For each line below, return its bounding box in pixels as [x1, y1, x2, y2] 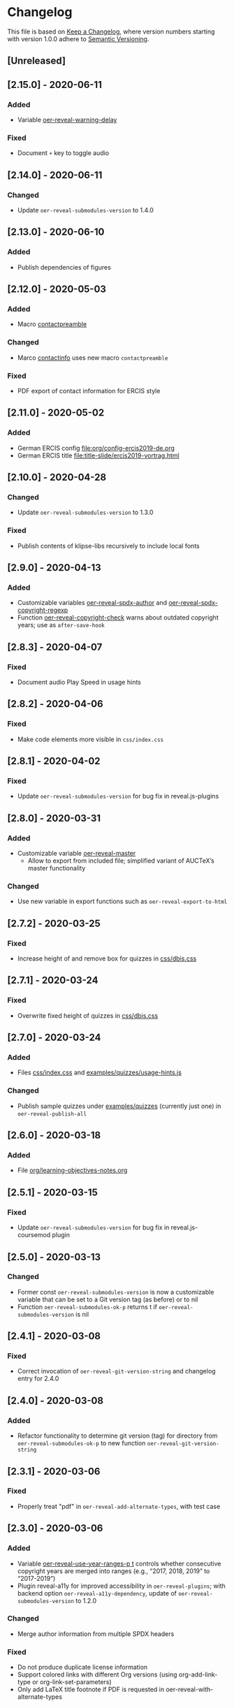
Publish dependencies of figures [17, 263, 112, 271]
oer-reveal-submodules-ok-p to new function [17, 1439, 146, 1447]
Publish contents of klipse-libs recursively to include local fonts [17, 541, 200, 550]
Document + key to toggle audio [17, 149, 110, 157]
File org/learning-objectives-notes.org [17, 1166, 128, 1174]
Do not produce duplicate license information [17, 1663, 148, 1672]
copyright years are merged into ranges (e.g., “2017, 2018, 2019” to [17, 1566, 210, 1575]
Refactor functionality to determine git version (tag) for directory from [17, 1431, 218, 1440]
